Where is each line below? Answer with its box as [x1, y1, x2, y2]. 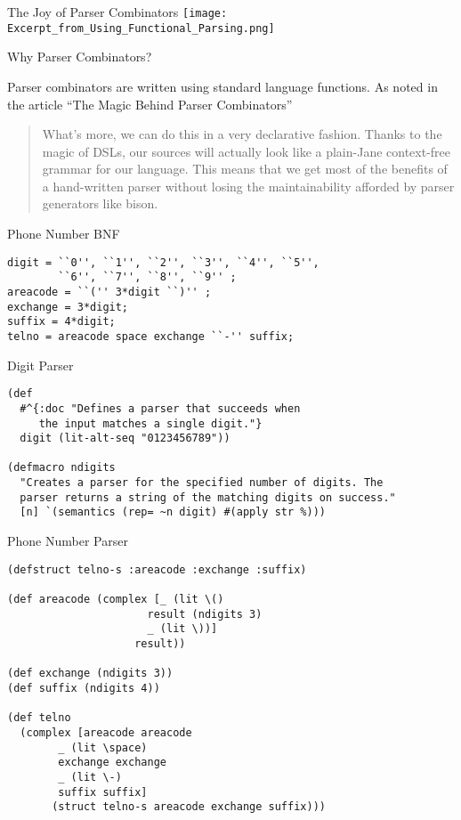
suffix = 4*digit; [7, 315, 116, 329]
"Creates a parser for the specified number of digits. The [20, 476, 384, 490]
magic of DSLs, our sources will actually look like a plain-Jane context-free [42, 142, 451, 160]
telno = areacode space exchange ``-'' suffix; [7, 329, 295, 343]
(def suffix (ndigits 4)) [7, 681, 160, 694]
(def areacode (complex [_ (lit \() [7, 593, 224, 605]
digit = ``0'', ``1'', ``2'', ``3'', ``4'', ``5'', [7, 256, 319, 269]
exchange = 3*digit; [7, 300, 129, 313]
